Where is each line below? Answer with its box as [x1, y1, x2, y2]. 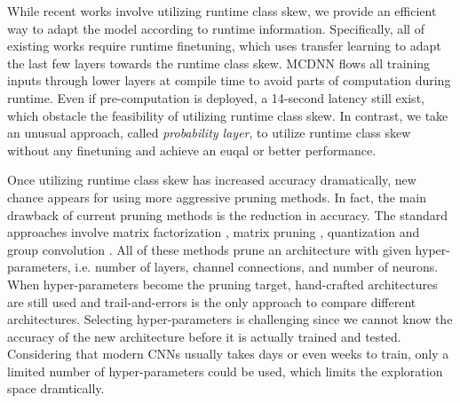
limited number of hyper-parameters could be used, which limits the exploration [7, 361, 443, 380]
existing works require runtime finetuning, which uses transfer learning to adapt [7, 36, 441, 55]
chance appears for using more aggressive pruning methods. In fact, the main [7, 187, 426, 206]
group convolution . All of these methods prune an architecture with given [7, 240, 411, 258]
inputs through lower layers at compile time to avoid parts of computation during [7, 71, 451, 90]
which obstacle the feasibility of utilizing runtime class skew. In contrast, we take [7, 106, 448, 124]
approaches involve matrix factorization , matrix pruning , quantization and [7, 223, 420, 241]
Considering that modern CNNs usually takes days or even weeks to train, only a [7, 344, 449, 363]
